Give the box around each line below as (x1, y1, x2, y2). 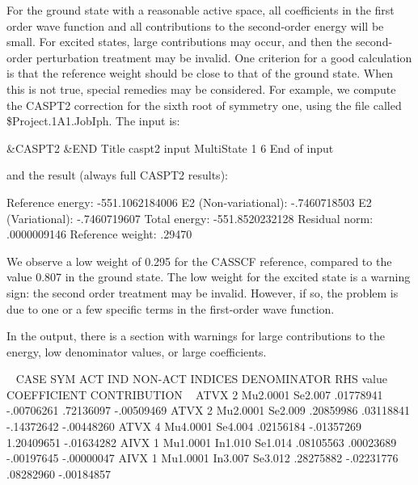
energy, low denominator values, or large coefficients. (6, 343, 267, 360)
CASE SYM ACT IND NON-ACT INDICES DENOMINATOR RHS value (15, 370, 387, 387)
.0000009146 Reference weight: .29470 (6, 226, 192, 242)
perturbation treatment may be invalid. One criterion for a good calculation (36, 48, 412, 65)
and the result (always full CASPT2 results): (6, 167, 228, 183)
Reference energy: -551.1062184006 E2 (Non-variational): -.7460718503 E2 (6, 193, 372, 210)
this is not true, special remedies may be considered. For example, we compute (6, 80, 396, 97)
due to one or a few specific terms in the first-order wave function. (6, 300, 335, 317)
